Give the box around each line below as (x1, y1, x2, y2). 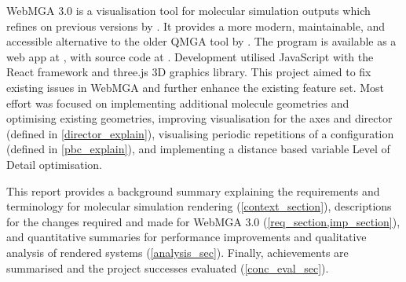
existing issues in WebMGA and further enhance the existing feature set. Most (6, 79, 385, 95)
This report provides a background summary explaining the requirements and (6, 182, 380, 199)
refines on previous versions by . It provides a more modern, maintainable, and (6, 17, 386, 34)
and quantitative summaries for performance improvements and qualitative (6, 229, 367, 245)
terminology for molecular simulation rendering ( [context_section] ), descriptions (6, 198, 392, 214)
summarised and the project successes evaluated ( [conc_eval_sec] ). (6, 259, 329, 276)
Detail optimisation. (6, 156, 103, 172)
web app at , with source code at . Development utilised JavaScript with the (6, 48, 374, 64)
